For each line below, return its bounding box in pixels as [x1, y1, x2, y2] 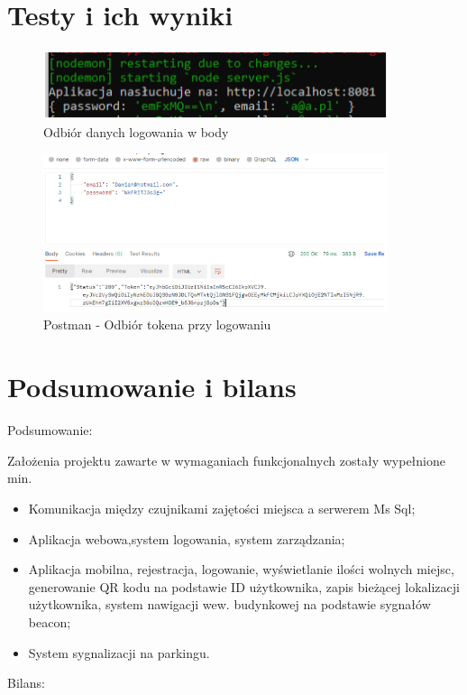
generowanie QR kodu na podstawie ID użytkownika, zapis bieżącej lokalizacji [28, 577, 460, 596]
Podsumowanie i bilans [7, 368, 297, 405]
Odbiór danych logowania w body [43, 122, 229, 141]
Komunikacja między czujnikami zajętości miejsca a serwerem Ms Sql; [28, 498, 416, 517]
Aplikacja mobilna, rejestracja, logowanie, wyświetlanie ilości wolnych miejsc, [28, 560, 454, 579]
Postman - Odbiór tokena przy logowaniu [43, 315, 271, 334]
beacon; [28, 612, 71, 631]
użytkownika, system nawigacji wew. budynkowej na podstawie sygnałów [28, 595, 431, 614]
